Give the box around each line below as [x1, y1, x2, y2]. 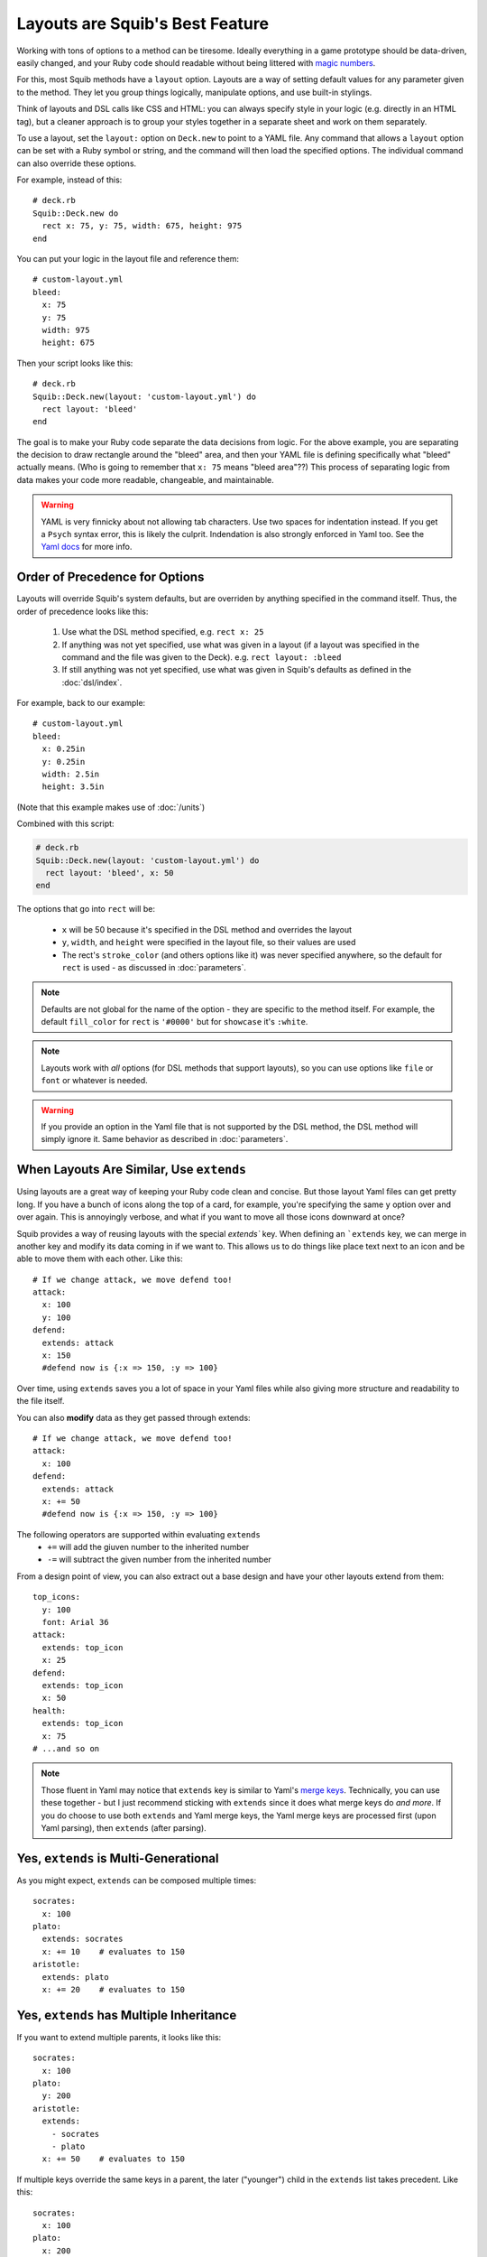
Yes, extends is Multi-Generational [16, 1851, 219, 1866]
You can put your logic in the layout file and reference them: [16, 254, 239, 265]
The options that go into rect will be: [16, 904, 155, 915]
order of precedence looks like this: [16, 606, 149, 617]
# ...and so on [32, 1743, 100, 1753]
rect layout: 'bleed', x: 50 [45, 868, 175, 878]
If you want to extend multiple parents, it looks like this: [16, 2031, 222, 2042]
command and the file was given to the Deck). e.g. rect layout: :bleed [61, 651, 342, 663]
